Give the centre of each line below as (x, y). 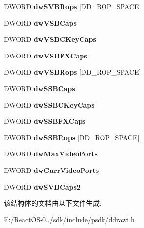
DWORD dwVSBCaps (40, 23)
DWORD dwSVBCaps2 (42, 186)
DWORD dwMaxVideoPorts (51, 154)
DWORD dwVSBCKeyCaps (50, 39)
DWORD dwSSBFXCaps (45, 121)
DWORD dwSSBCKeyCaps (49, 104)
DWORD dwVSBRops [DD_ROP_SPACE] (72, 72)
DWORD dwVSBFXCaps (46, 55)
